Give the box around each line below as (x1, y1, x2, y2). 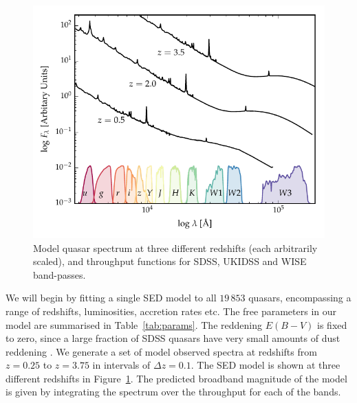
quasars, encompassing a (248, 290, 351, 305)
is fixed (317, 317, 347, 332)
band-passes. (33, 267, 86, 281)
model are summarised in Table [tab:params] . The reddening (6, 317, 262, 332)
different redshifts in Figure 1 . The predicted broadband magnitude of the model (6, 371, 347, 385)
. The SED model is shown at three (191, 358, 340, 372)
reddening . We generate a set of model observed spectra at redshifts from (6, 344, 317, 358)
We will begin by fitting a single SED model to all (6, 290, 217, 305)
